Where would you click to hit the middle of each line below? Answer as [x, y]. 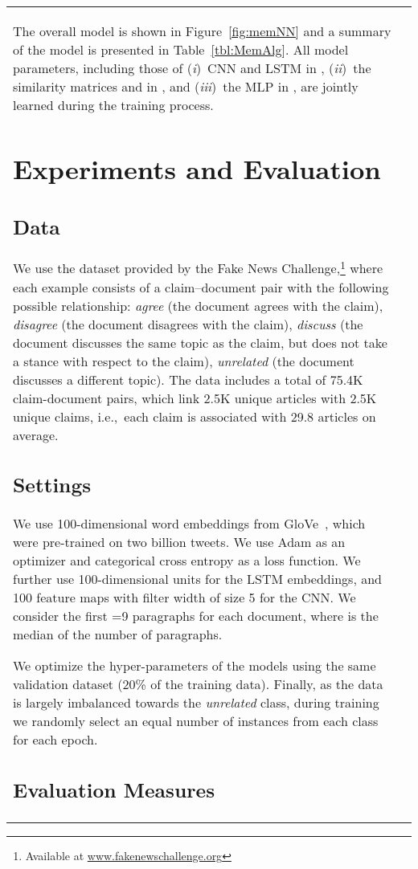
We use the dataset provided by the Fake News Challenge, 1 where [198, 267]
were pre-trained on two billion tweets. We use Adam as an [179, 542]
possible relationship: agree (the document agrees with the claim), [198, 305]
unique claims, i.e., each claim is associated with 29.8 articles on [195, 416]
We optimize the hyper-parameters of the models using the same [195, 666]
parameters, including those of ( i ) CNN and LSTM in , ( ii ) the [192, 68]
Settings [52, 485]
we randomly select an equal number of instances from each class [196, 721]
